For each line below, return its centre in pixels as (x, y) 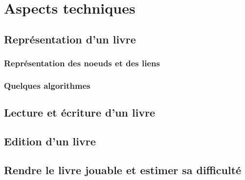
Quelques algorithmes (47, 85)
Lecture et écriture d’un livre (80, 112)
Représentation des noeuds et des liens (82, 63)
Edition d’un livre (50, 141)
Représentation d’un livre (70, 39)
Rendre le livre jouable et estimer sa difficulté (123, 170)
